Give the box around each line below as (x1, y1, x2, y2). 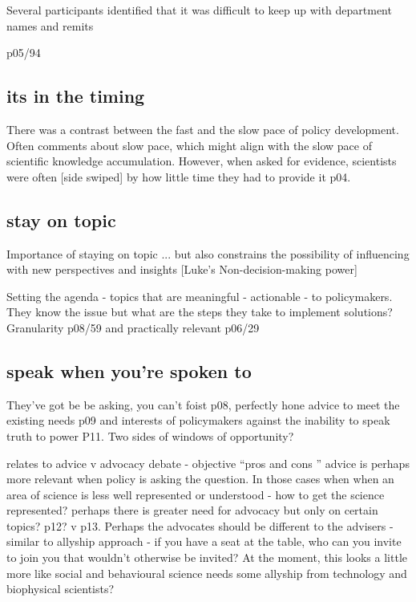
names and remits (6, 17, 94, 34)
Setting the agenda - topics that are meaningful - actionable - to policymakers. (6, 287, 393, 304)
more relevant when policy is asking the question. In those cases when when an (6, 470, 394, 487)
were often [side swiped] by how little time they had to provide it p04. (6, 168, 351, 185)
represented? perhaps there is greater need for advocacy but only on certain (6, 502, 378, 519)
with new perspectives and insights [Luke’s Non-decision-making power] (6, 261, 357, 278)
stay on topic (6, 207, 116, 232)
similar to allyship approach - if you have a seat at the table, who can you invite (6, 533, 402, 550)
